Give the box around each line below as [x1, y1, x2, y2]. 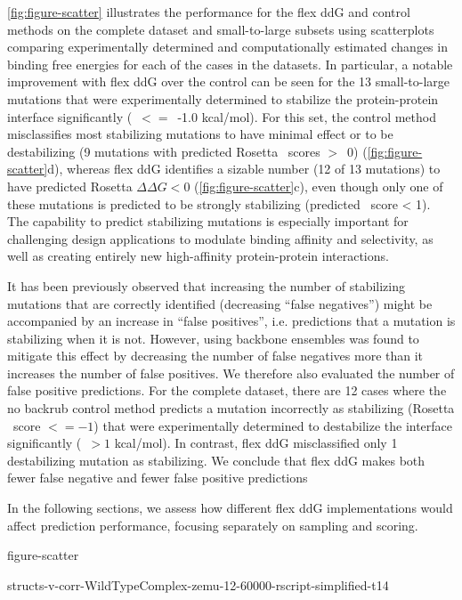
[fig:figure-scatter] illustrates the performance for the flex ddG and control [7, 3, 410, 20]
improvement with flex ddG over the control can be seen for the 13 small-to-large [7, 72, 450, 91]
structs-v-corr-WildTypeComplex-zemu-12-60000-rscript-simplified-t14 [7, 575, 389, 594]
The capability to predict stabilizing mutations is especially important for [7, 212, 409, 231]
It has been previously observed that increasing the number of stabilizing [7, 276, 406, 295]
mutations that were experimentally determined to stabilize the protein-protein [7, 89, 439, 108]
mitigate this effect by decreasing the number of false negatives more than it [7, 346, 424, 365]
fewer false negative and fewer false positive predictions [7, 468, 308, 487]
